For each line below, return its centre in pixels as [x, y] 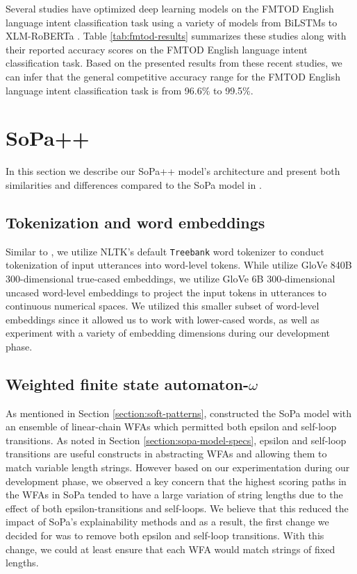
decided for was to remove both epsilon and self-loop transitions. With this [165, 535]
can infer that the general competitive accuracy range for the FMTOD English [173, 76]
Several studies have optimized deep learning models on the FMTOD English [170, 8]
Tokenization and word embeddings [135, 222]
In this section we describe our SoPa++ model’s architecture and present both [173, 171]
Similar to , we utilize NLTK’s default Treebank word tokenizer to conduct [165, 251]
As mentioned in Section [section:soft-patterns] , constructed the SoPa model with [179, 413]
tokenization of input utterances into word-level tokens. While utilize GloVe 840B [179, 265]
